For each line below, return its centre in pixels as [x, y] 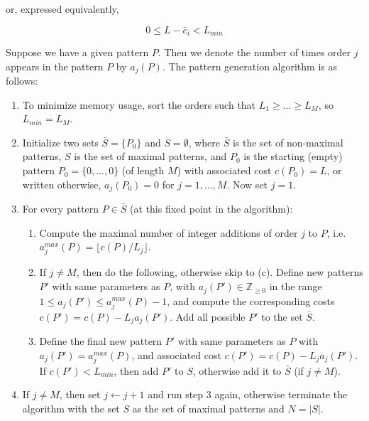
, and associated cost [176, 355]
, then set [80, 394]
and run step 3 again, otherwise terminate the [248, 394]
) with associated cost [224, 170]
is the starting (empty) [293, 156]
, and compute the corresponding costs [251, 300]
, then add [136, 370]
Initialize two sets [60, 142]
